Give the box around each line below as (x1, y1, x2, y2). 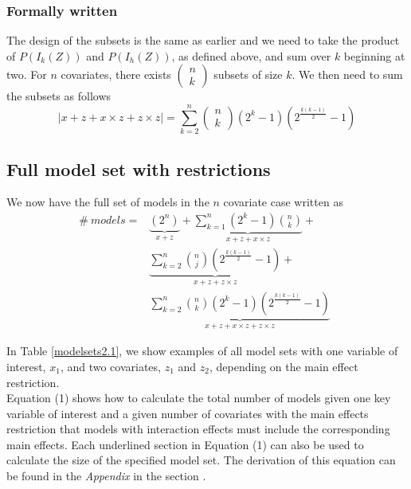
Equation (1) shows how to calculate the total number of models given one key (6, 389, 391, 406)
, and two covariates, (60, 358, 161, 374)
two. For (6, 66, 47, 83)
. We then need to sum (292, 66, 403, 83)
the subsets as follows (6, 88, 112, 104)
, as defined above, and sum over (171, 47, 331, 64)
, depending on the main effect (209, 358, 358, 374)
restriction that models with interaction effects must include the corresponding (6, 421, 390, 437)
